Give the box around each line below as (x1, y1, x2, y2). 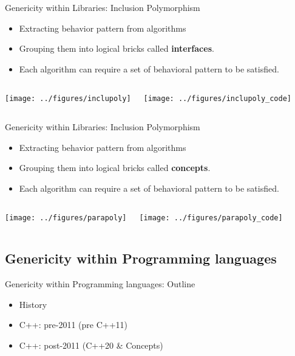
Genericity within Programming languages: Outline (5, 277, 195, 290)
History (19, 298, 47, 310)
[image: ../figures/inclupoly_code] (143, 94, 292, 103)
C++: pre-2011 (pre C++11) (19, 318, 127, 331)
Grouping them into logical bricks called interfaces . (19, 42, 214, 55)
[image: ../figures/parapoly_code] (139, 214, 283, 223)
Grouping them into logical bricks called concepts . (19, 161, 211, 174)
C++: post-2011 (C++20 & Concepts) (19, 339, 163, 352)
